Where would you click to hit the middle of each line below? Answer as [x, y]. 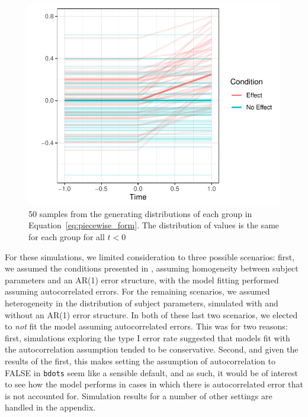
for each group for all [67, 236]
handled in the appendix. [50, 407]
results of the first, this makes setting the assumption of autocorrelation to [140, 361]
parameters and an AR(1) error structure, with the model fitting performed [142, 279]
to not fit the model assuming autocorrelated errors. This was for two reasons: [146, 326]
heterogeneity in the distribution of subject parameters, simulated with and [142, 303]
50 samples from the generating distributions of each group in [140, 213]
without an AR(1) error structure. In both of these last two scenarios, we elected [151, 314]
